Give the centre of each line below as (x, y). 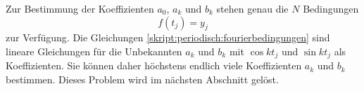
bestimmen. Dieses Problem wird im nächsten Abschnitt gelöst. (142, 79)
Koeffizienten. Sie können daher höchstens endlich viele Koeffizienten (154, 65)
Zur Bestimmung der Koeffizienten (80, 8)
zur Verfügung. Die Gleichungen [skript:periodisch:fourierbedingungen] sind (168, 37)
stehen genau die (252, 8)
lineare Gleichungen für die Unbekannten (94, 51)
